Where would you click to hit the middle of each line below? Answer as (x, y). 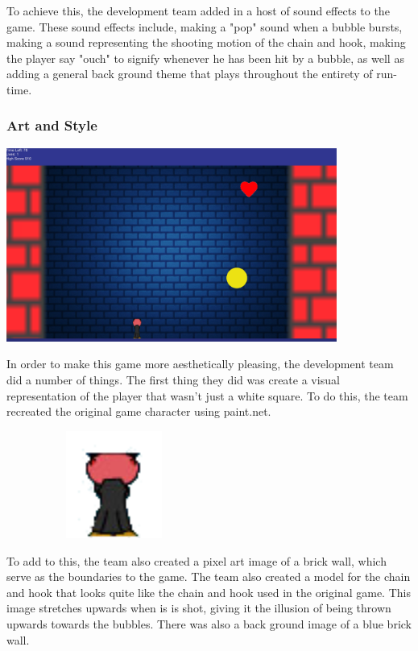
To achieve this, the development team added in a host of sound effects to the (198, 10)
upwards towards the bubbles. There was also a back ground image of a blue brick (209, 624)
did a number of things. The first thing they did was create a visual (173, 379)
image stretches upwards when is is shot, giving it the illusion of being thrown (199, 608)
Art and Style (52, 125)
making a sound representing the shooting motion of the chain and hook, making (206, 42)
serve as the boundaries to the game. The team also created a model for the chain (209, 576)
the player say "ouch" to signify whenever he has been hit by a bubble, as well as (205, 58)
